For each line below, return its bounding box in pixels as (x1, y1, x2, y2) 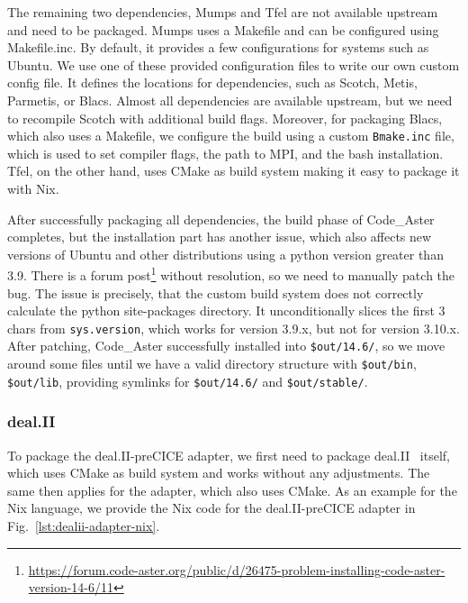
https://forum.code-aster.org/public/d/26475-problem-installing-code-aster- (28, 560, 445, 579)
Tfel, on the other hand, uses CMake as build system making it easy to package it (7, 161, 460, 180)
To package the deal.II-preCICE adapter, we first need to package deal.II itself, (7, 445, 450, 464)
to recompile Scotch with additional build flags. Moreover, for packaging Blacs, (7, 108, 443, 127)
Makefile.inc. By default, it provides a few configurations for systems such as (7, 38, 429, 57)
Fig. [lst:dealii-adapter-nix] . (7, 516, 160, 535)
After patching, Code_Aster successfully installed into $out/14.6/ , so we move (7, 336, 445, 355)
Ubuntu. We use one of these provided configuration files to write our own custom (7, 55, 460, 74)
